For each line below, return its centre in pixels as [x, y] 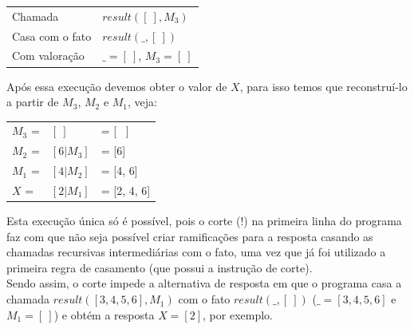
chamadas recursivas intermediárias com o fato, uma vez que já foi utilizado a [196, 252]
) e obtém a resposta [104, 314]
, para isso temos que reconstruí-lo [323, 86]
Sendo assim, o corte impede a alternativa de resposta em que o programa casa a [204, 283]
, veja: [142, 102]
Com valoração [48, 55]
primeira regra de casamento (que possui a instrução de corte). [160, 267]
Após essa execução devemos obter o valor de [117, 86]
